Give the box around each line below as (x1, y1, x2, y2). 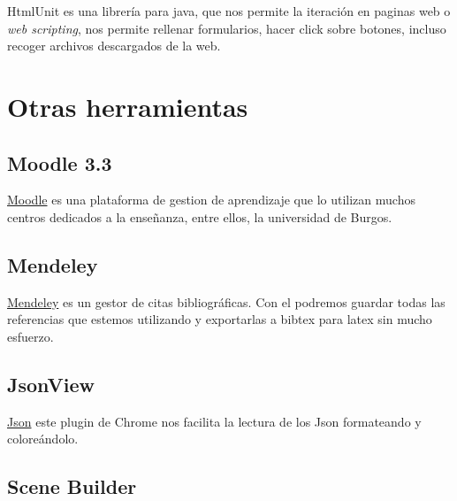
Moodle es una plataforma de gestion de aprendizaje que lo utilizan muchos (7, 190, 415, 209)
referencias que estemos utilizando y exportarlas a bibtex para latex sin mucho (7, 310, 432, 328)
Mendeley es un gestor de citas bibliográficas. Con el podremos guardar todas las (7, 292, 446, 311)
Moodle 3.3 (7, 149, 112, 176)
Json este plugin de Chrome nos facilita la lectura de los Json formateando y (7, 412, 422, 430)
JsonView (7, 370, 95, 397)
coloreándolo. (7, 429, 79, 448)
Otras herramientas (7, 88, 248, 124)
